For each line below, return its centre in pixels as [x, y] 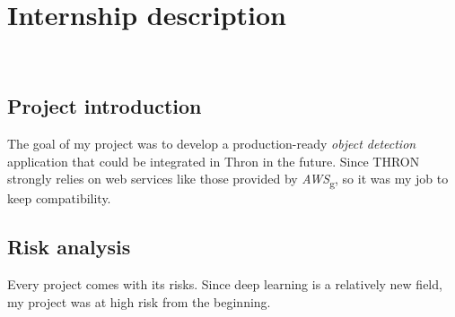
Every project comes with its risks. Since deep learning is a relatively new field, [225, 284]
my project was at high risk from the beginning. [139, 301]
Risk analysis [69, 247]
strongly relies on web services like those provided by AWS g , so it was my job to [228, 180]
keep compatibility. [59, 198]
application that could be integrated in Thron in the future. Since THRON [214, 161]
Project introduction [105, 106]
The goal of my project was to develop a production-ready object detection [212, 143]
